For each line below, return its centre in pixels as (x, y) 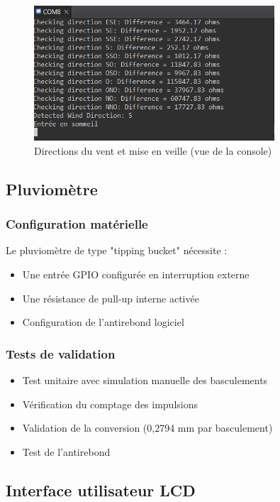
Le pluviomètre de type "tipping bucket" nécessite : (117, 250)
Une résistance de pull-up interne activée (111, 298)
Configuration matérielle (77, 224)
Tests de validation (61, 353)
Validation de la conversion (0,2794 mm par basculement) (147, 428)
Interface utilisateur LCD (101, 490)
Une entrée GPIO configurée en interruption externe (136, 274)
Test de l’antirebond (66, 451)
